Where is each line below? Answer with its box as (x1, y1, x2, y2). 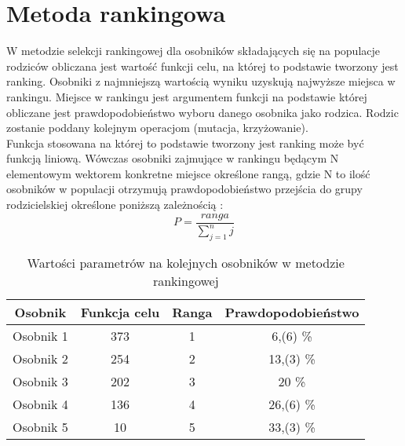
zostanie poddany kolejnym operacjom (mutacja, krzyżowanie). (6, 119, 308, 136)
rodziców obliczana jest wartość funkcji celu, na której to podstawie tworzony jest (6, 57, 399, 74)
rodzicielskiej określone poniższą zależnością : (6, 196, 224, 213)
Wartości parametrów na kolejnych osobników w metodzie (27, 253, 345, 272)
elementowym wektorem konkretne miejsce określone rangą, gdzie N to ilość (6, 165, 370, 181)
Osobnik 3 (13, 371, 68, 390)
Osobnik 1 (13, 326, 68, 345)
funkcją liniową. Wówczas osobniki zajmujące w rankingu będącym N (6, 150, 339, 166)
